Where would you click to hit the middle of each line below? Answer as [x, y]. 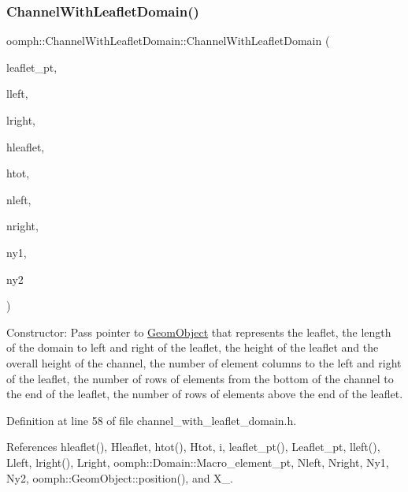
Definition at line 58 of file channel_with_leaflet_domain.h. [152, 420]
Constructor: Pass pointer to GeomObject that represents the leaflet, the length [199, 332]
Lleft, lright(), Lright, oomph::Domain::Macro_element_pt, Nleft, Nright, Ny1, [198, 462]
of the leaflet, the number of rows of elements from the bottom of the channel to [200, 378]
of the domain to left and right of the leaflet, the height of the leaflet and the [193, 347]
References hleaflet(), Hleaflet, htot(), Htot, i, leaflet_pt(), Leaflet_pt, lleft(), [193, 447]
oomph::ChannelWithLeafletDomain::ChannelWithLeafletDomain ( [168, 41]
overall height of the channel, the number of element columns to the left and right [204, 362]
